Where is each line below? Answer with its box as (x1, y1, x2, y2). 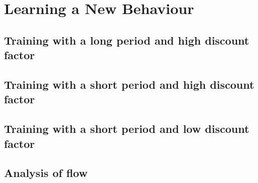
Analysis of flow (4, 165, 88, 180)
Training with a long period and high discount (4, 32, 249, 48)
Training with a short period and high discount (4, 76, 254, 92)
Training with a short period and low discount (4, 121, 249, 136)
